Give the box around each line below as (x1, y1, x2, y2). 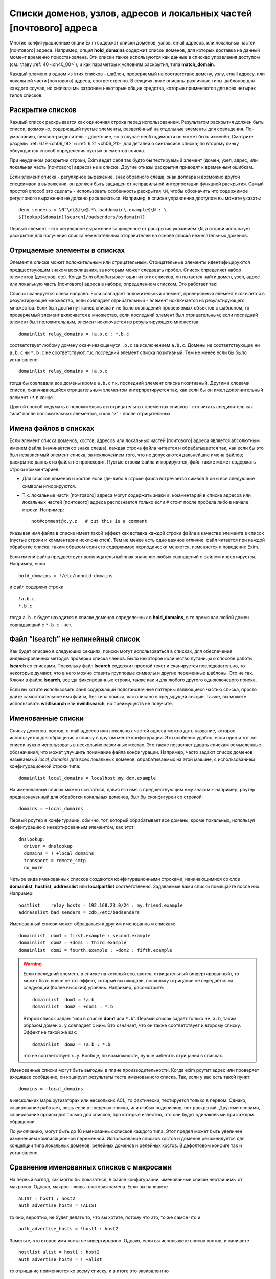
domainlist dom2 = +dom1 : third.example (18, 940, 127, 946)
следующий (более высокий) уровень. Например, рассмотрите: (23, 985, 164, 991)
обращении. (9, 1118, 36, 1125)
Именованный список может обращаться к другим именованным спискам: (9, 921, 176, 927)
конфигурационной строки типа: (9, 763, 81, 769)
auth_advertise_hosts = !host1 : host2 (18, 1226, 119, 1232)
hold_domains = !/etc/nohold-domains (18, 572, 113, 578)
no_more (24, 865, 43, 871)
